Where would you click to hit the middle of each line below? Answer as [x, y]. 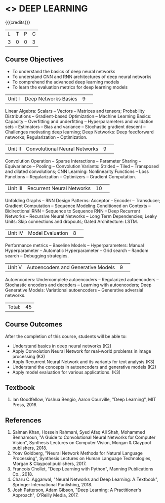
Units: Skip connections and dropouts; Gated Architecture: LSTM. [72, 221]
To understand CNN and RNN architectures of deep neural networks [82, 77]
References [23, 420]
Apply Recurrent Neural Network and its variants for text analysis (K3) [83, 362]
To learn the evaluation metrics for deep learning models [70, 87]
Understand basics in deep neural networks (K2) [62, 346]
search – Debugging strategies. [37, 255]
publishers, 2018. [30, 448]
